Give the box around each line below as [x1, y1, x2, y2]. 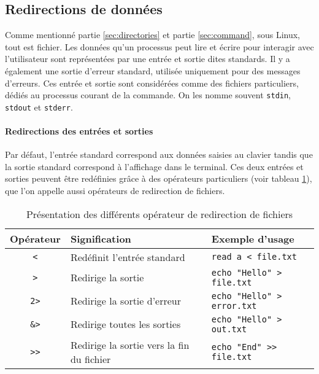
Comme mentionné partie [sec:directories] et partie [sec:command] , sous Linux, [5, 28, 300, 41]
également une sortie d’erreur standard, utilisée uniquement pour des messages [5, 64, 301, 77]
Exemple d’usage [211, 231, 294, 246]
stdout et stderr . [5, 100, 73, 113]
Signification [70, 231, 131, 246]
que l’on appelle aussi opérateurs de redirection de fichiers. [5, 184, 225, 197]
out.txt [211, 324, 247, 334]
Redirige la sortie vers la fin [70, 337, 190, 352]
